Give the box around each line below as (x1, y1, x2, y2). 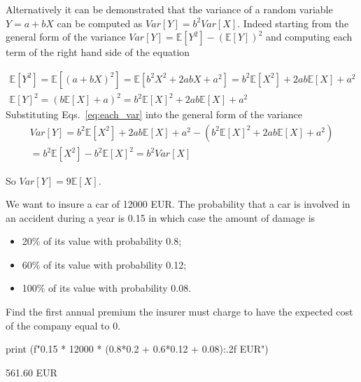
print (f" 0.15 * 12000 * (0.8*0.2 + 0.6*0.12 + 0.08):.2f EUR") (6, 341, 269, 356)
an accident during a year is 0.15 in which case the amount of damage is (6, 210, 316, 225)
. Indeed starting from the (237, 15, 349, 30)
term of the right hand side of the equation (6, 45, 190, 59)
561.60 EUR (6, 365, 57, 379)
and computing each (265, 29, 353, 44)
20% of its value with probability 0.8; (22, 234, 182, 248)
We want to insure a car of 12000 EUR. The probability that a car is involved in (6, 197, 351, 211)
